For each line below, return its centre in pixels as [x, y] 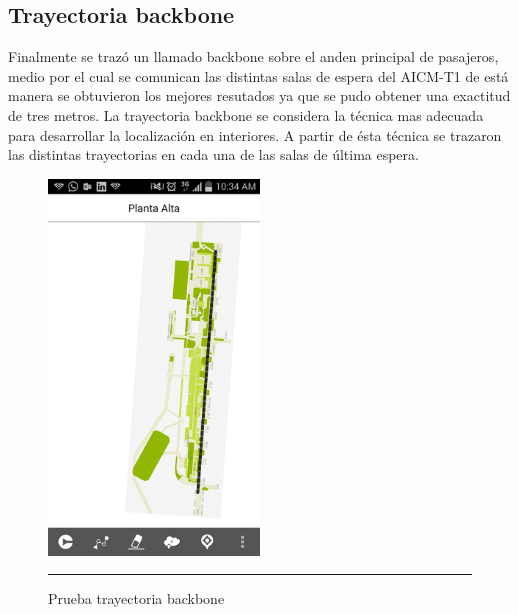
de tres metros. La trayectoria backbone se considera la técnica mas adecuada [246, 114]
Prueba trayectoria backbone [136, 598]
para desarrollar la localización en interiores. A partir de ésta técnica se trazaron [255, 134]
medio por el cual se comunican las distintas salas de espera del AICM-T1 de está [258, 75]
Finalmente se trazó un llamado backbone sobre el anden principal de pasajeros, [253, 56]
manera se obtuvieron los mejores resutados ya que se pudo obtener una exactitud [259, 95]
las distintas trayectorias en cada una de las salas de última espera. [213, 154]
